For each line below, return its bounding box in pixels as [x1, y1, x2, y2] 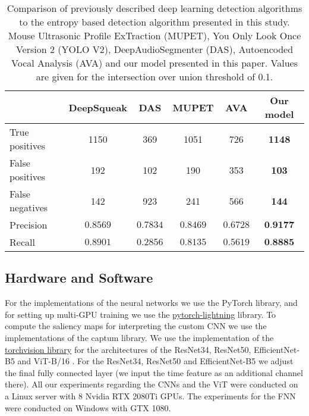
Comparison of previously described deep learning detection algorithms [7, 1, 302, 15]
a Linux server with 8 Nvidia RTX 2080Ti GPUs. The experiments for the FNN [5, 389, 296, 402]
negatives [10, 201, 48, 214]
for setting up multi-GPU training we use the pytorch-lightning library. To [5, 308, 276, 320]
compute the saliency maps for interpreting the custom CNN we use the [5, 320, 267, 332]
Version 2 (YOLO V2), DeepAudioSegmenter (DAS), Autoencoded [15, 42, 294, 56]
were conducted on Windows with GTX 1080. [5, 401, 171, 414]
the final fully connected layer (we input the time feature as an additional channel [5, 366, 303, 379]
